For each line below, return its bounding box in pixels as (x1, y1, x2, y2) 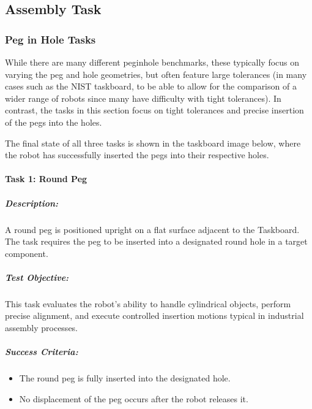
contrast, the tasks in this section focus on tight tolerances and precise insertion (5, 104, 304, 117)
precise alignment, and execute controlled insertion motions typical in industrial (5, 309, 304, 322)
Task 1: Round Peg (5, 172, 87, 185)
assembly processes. (5, 321, 78, 334)
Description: (5, 196, 58, 209)
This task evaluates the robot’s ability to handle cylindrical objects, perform (5, 297, 291, 310)
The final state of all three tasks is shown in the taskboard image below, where (5, 136, 301, 149)
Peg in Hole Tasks (5, 31, 96, 47)
